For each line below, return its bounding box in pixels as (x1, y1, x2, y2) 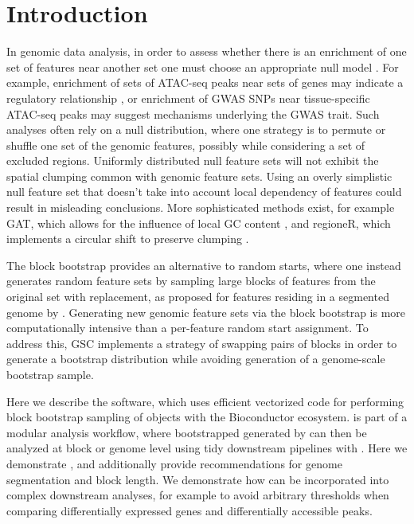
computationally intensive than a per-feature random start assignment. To (6, 319, 369, 336)
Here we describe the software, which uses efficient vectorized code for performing (6, 393, 404, 409)
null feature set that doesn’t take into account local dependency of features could (6, 183, 402, 200)
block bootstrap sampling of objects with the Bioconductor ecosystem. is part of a (6, 409, 408, 425)
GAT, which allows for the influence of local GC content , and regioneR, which (6, 214, 391, 231)
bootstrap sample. (6, 366, 94, 382)
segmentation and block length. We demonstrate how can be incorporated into (6, 471, 389, 487)
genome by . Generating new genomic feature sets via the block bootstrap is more (6, 303, 406, 320)
